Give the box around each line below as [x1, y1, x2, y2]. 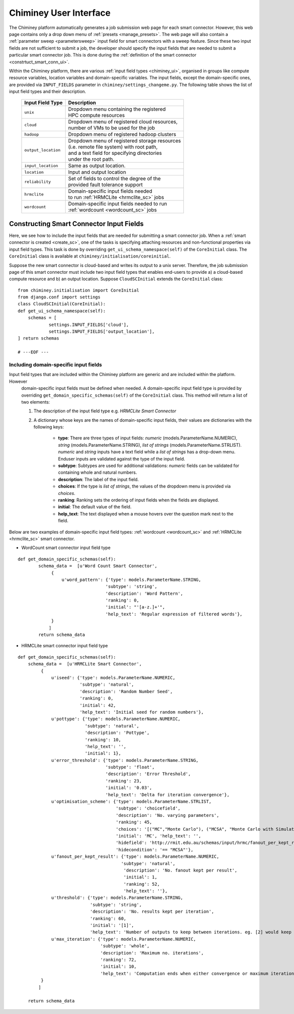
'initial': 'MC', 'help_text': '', [116, 833, 201, 839]
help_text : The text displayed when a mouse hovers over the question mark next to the [58, 511, 234, 517]
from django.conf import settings [18, 294, 100, 300]
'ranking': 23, [105, 778, 142, 783]
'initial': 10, [100, 964, 137, 969]
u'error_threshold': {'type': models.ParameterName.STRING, [51, 757, 199, 763]
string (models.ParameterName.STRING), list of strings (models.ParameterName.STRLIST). [58, 442, 242, 448]
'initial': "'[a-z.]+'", [105, 605, 165, 610]
